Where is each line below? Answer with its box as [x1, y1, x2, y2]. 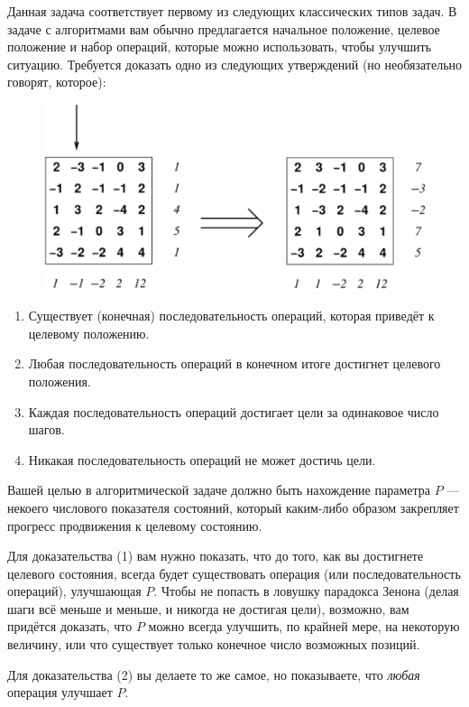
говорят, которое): [7, 72, 106, 91]
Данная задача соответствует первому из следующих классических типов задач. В [7, 2, 457, 20]
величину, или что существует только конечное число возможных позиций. [7, 635, 420, 654]
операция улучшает [7, 683, 113, 702]
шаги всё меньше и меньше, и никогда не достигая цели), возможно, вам [7, 599, 409, 618]
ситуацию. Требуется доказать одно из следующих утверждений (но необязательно [7, 54, 463, 73]
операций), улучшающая [7, 581, 142, 600]
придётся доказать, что [7, 617, 133, 636]
